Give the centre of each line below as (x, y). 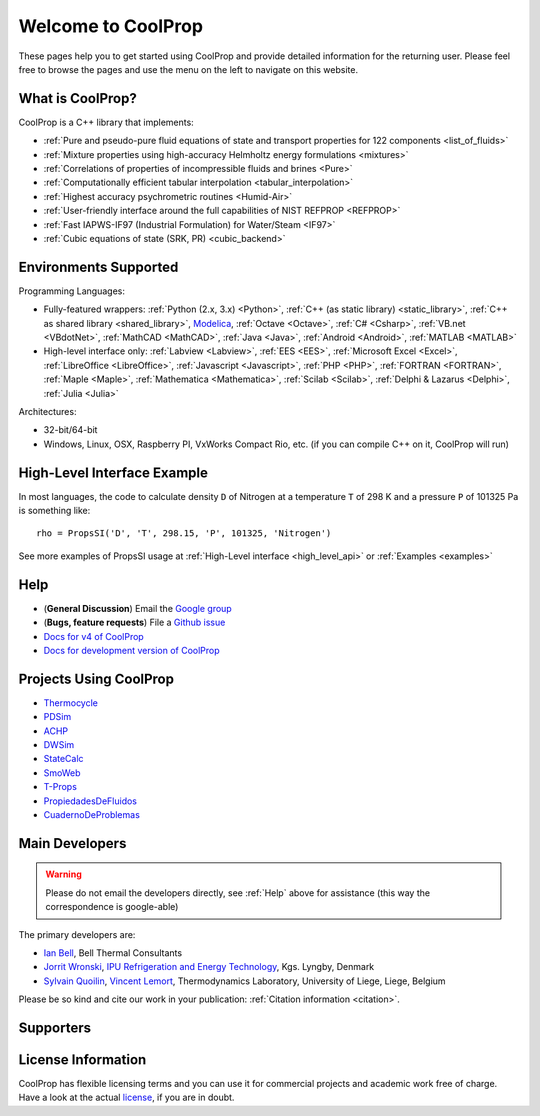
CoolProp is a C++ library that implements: (106, 122)
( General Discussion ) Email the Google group (137, 608)
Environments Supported (98, 266)
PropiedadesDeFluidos (90, 801)
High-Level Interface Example (113, 472)
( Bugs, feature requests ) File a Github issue (134, 622)
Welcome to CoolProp (111, 26)
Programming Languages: (71, 291)
